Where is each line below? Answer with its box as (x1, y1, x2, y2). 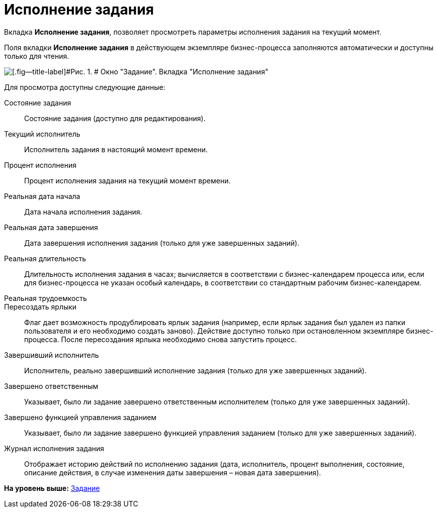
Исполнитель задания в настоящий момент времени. (24, 145, 208, 154)
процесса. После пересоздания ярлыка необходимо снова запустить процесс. (24, 335, 297, 344)
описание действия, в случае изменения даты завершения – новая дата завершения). (24, 468, 321, 477)
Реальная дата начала (4, 191, 80, 200)
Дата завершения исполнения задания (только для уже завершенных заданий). (24, 238, 300, 247)
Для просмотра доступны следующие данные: (4, 82, 165, 91)
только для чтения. (4, 51, 69, 60)
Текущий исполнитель (4, 129, 80, 138)
